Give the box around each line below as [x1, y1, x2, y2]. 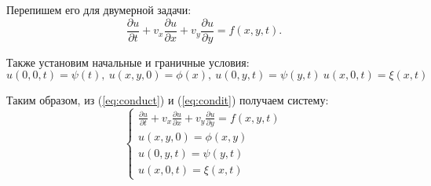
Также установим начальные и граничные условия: [6, 53, 250, 70]
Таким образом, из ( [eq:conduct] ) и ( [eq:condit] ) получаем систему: [6, 92, 329, 108]
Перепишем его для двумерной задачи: [6, 2, 192, 17]
